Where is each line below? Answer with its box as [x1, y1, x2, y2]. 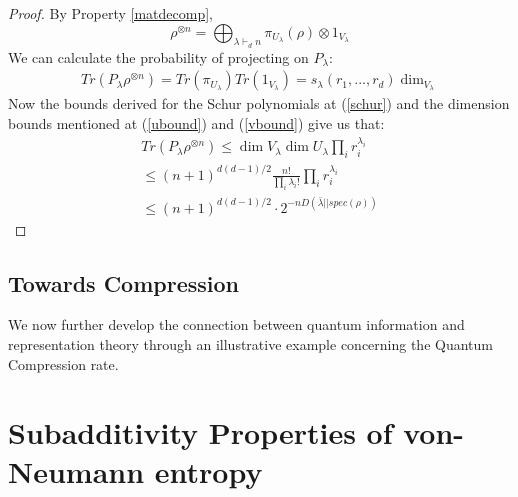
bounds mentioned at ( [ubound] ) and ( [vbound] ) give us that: [8, 113, 385, 134]
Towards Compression [8, 267, 239, 298]
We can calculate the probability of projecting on [8, 46, 309, 67]
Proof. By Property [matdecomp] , [8, 3, 213, 23]
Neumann [8, 451, 145, 492]
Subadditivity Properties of [8, 412, 393, 453]
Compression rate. [8, 353, 119, 374]
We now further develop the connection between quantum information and [8, 314, 465, 335]
